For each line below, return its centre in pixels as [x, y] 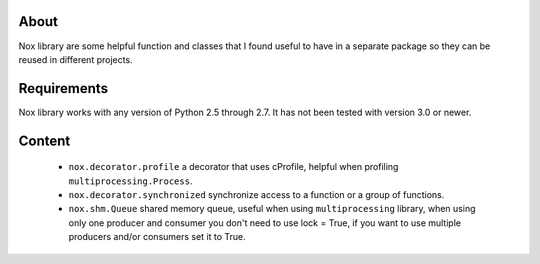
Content [44, 140]
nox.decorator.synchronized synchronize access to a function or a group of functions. [256, 194]
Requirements [63, 88]
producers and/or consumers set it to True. [157, 237]
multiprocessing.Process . [130, 181]
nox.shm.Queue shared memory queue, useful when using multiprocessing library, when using [272, 209]
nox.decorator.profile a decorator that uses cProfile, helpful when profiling [233, 167]
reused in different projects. [76, 59]
